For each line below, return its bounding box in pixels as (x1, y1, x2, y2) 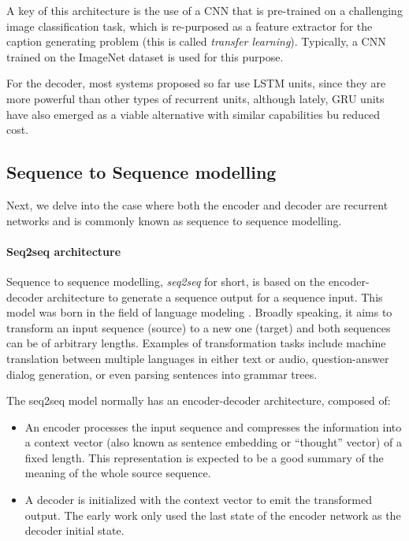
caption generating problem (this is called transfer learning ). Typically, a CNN (6, 33, 386, 50)
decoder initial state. (24, 522, 125, 539)
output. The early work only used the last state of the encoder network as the (24, 506, 401, 523)
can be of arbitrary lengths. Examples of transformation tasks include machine (6, 335, 386, 351)
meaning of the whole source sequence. (24, 465, 211, 481)
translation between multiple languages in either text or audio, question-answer (6, 350, 389, 366)
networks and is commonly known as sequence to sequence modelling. (6, 212, 342, 228)
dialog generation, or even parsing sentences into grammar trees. (6, 365, 318, 382)
